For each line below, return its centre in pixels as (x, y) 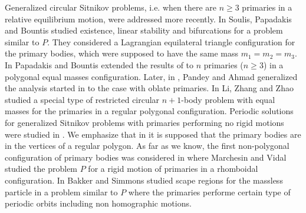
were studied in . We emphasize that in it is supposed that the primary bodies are (153, 134)
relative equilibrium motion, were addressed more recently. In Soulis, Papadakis (148, 19)
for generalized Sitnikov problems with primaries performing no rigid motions (144, 122)
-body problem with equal (228, 99)
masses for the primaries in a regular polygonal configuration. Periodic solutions (149, 111)
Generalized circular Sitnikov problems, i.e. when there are (111, 7)
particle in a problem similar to (61, 192)
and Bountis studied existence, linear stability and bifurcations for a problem (144, 30)
